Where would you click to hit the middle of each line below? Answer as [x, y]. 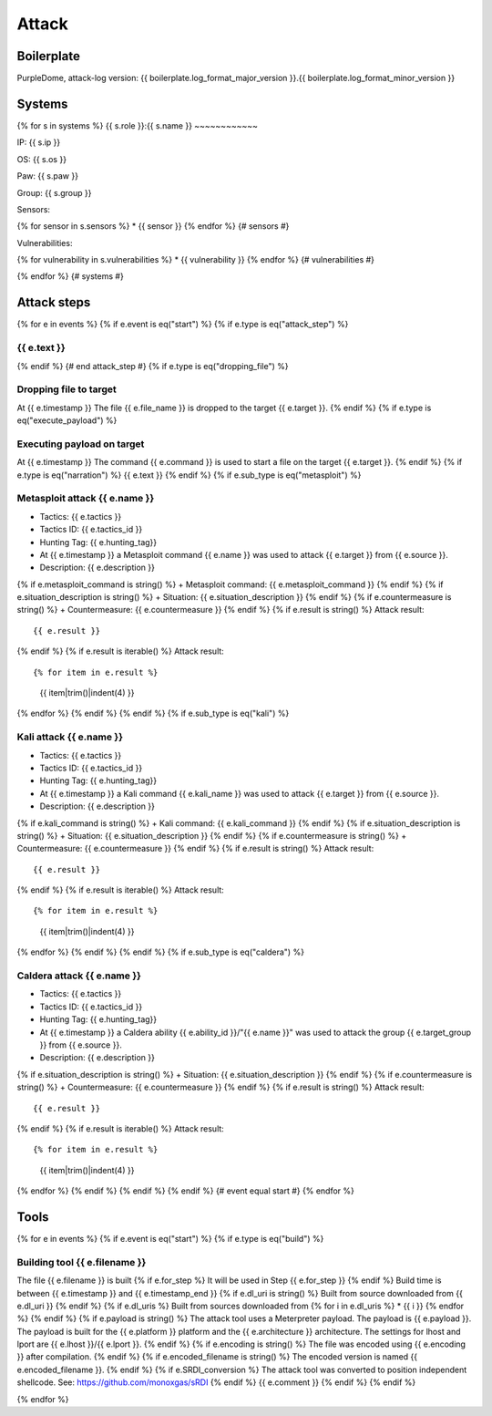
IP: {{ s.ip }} [39, 142]
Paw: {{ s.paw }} [48, 176]
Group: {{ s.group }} [54, 192]
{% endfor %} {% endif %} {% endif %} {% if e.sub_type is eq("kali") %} [153, 713]
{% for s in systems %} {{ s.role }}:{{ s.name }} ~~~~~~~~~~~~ [138, 125]
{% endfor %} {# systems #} [71, 276]
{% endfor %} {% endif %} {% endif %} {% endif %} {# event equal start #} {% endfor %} [185, 1191]
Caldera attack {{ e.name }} [79, 976]
